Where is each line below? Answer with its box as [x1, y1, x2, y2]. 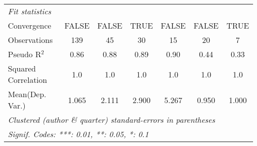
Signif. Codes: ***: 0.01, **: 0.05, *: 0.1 [8, 128, 149, 140]
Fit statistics [8, 5, 51, 17]
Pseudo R [8, 48, 42, 60]
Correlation [8, 74, 47, 85]
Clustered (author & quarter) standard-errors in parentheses [8, 114, 215, 125]
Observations [8, 34, 53, 45]
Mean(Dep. [8, 88, 46, 100]
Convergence [8, 20, 51, 31]
